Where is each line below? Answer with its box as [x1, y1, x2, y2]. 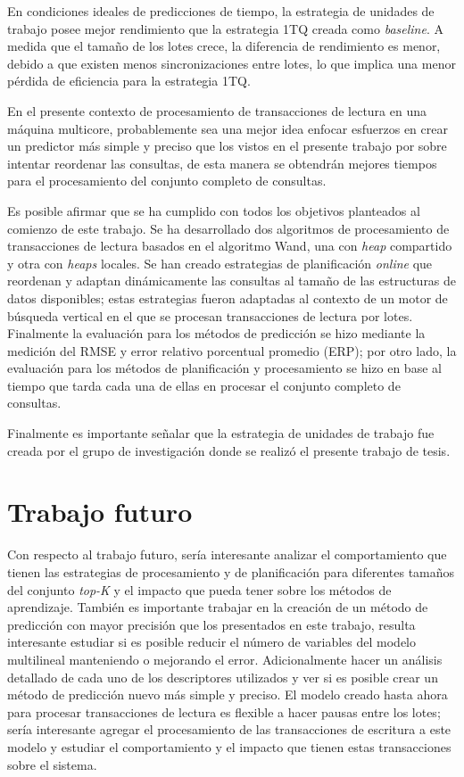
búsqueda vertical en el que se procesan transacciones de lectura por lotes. [7, 306, 413, 325]
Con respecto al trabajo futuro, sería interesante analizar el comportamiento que [7, 545, 447, 564]
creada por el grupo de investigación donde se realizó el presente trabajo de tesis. [7, 441, 451, 459]
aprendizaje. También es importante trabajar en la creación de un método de [7, 598, 428, 616]
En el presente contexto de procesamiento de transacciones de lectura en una [7, 101, 427, 120]
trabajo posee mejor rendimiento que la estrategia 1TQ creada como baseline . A [7, 19, 443, 37]
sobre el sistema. [7, 755, 97, 773]
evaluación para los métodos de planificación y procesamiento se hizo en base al [7, 359, 442, 377]
